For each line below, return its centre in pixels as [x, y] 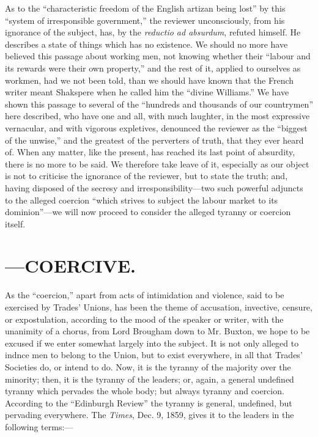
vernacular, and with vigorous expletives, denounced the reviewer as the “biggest [156, 127]
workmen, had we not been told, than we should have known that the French [150, 80]
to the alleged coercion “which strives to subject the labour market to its [142, 200]
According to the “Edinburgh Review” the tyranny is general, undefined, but [149, 402]
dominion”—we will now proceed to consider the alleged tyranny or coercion [148, 212]
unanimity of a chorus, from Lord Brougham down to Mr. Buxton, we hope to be [157, 331]
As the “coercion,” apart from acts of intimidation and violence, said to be [145, 295]
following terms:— [39, 426]
